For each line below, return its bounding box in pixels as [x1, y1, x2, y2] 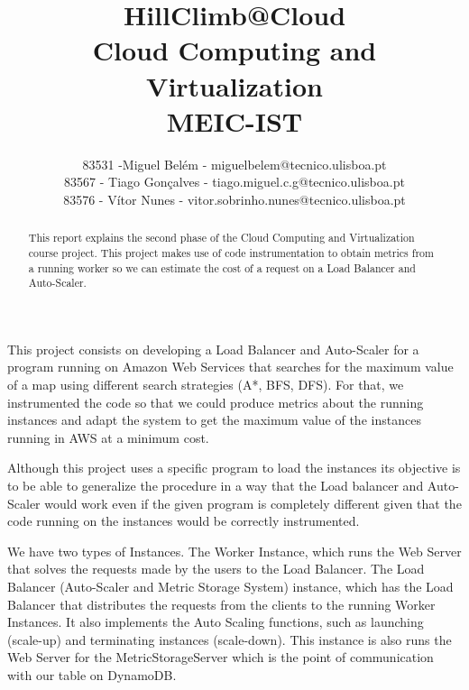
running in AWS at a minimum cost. [7, 428, 209, 446]
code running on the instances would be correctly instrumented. [7, 511, 360, 530]
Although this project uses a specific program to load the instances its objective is [7, 458, 461, 477]
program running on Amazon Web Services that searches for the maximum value [7, 357, 454, 376]
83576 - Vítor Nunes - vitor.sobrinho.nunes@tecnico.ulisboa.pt [63, 189, 406, 208]
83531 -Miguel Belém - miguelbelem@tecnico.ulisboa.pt [82, 154, 387, 173]
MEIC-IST [166, 102, 303, 139]
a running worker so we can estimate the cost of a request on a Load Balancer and [28, 260, 416, 275]
